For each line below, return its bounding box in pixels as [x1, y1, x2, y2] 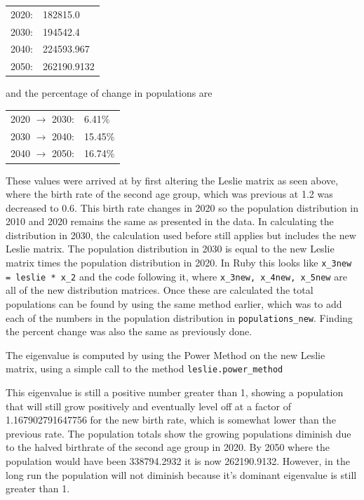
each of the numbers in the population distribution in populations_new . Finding [6, 310, 353, 325]
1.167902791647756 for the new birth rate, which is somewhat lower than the [6, 412, 336, 427]
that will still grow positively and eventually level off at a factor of [6, 398, 292, 413]
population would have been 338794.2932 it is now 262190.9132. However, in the [6, 454, 350, 468]
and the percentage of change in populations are [6, 86, 213, 100]
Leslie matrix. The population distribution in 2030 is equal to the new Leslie [6, 241, 335, 256]
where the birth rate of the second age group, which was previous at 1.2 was [6, 187, 333, 201]
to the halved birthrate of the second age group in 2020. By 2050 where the [6, 440, 330, 454]
